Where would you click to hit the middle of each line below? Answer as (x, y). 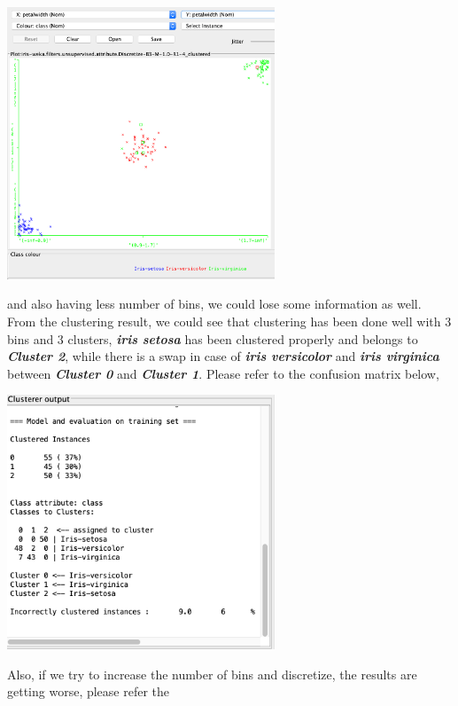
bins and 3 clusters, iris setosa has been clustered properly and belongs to (213, 338)
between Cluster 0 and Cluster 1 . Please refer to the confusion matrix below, (223, 373)
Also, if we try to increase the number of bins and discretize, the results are (212, 674)
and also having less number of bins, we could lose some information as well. (214, 304)
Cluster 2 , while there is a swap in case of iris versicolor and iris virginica (223, 356)
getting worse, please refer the (89, 691)
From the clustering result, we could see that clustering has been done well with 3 (229, 322)
